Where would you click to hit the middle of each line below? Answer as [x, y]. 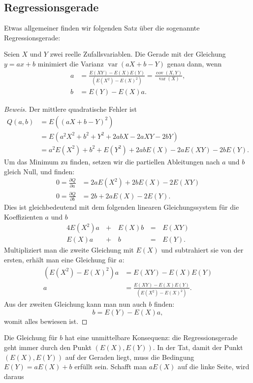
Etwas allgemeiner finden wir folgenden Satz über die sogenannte [102, 28]
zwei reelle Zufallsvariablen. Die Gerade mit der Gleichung [138, 54]
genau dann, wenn [194, 63]
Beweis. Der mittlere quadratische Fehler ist [70, 109]
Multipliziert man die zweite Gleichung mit [69, 250]
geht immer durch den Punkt [48, 347]
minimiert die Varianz [71, 63]
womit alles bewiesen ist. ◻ [46, 321]
